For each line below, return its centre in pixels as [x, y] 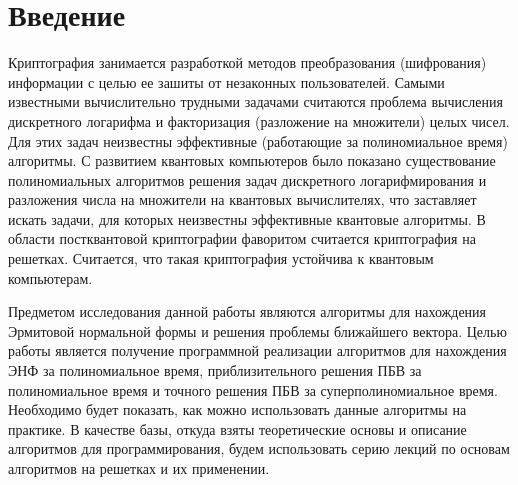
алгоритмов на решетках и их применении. [139, 468]
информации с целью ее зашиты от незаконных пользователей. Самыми [226, 81]
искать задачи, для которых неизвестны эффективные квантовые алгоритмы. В [247, 218]
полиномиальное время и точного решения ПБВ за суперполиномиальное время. [253, 389]
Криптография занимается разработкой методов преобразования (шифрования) [247, 62]
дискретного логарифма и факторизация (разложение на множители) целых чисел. [259, 120]
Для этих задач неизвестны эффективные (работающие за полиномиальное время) [258, 140]
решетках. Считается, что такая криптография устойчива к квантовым [221, 258]
